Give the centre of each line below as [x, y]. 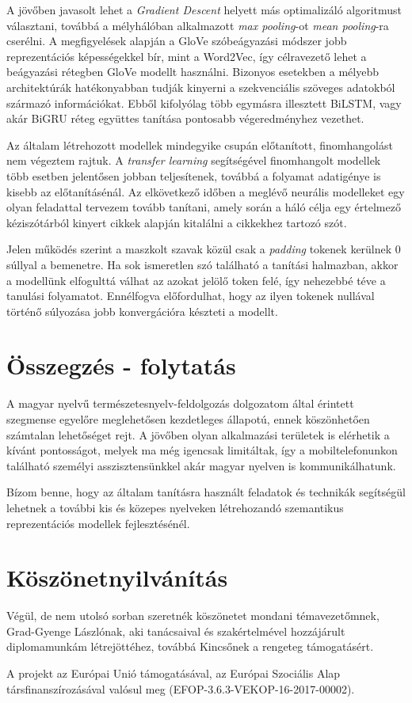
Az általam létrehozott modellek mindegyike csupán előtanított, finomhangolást [200, 144]
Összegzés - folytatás [121, 365]
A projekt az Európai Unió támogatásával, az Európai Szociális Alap [174, 673]
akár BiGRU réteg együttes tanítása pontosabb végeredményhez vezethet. [185, 118]
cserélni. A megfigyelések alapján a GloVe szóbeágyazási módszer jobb [177, 41]
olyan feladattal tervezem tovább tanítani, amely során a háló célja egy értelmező [204, 207]
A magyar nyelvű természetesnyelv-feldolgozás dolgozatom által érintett [180, 403]
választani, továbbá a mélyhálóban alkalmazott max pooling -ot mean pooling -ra [198, 25]
